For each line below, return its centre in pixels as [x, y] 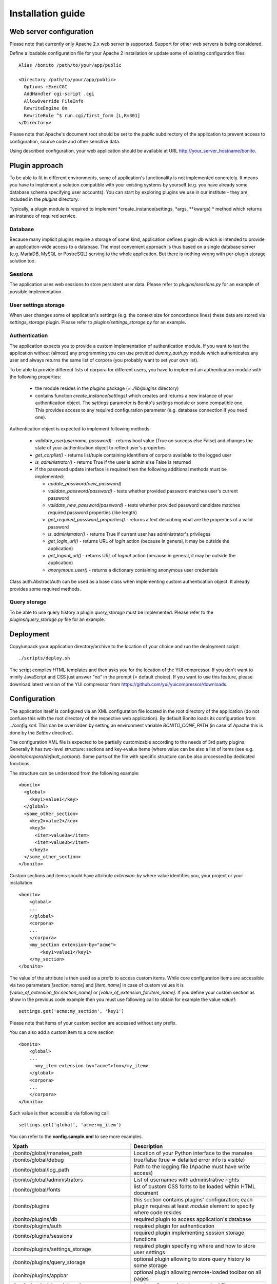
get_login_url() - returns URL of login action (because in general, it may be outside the [139, 541]
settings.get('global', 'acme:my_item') [70, 1125]
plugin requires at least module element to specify [194, 1206]
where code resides [157, 1213]
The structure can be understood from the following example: [74, 773]
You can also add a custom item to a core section [62, 1032]
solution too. [23, 261]
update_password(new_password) [85, 484]
